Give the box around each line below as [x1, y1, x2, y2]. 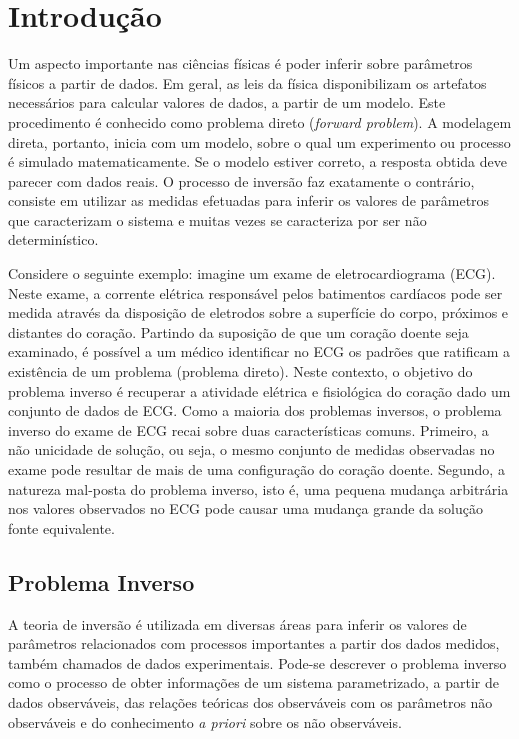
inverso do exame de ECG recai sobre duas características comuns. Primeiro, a [8, 419, 489, 440]
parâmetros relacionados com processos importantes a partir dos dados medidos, [8, 633, 500, 654]
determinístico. [8, 229, 99, 250]
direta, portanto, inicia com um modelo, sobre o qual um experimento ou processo [8, 131, 511, 152]
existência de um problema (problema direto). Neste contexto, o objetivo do [8, 361, 473, 382]
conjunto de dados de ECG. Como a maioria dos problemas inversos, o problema [8, 400, 502, 421]
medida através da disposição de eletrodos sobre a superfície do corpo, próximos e [8, 302, 509, 323]
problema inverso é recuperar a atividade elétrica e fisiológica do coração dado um [8, 380, 511, 401]
